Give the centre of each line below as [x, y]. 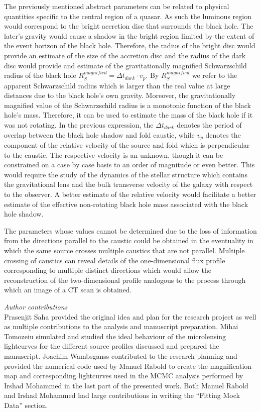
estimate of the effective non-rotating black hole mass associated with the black [126, 204]
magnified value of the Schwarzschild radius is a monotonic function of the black [127, 105]
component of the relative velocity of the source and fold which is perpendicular [127, 145]
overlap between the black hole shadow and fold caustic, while [99, 134]
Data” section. [26, 405]
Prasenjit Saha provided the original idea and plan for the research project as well [130, 316]
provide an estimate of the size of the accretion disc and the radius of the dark [125, 55]
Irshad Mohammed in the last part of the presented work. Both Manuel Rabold [126, 385]
